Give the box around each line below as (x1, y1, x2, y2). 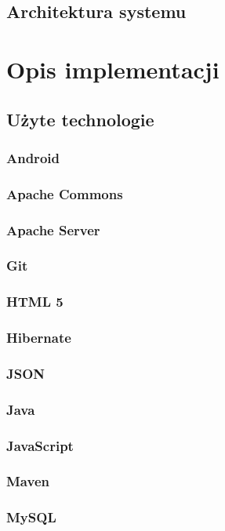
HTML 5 (6, 292, 64, 311)
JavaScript (6, 435, 74, 455)
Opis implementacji (6, 53, 220, 85)
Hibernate (6, 328, 71, 347)
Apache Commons (6, 184, 123, 203)
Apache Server (6, 220, 100, 239)
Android (6, 147, 60, 167)
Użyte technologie (6, 107, 154, 131)
